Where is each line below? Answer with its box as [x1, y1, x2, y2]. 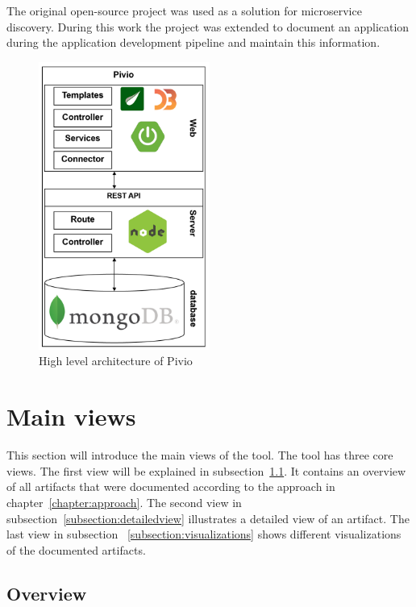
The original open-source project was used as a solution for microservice [6, 2, 362, 19]
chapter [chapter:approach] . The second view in [6, 493, 242, 510]
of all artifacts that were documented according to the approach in [6, 478, 335, 495]
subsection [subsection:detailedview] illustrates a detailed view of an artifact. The [6, 509, 410, 526]
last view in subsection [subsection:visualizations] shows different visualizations [6, 526, 401, 543]
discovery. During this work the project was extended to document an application [6, 18, 410, 35]
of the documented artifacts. [6, 541, 146, 558]
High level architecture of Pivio [39, 352, 193, 369]
